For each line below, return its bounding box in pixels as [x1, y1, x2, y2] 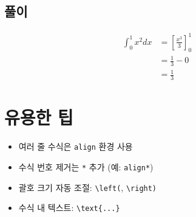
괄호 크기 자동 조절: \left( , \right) [18, 181, 157, 193]
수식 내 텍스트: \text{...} [18, 201, 120, 214]
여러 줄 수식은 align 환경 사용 [18, 140, 133, 153]
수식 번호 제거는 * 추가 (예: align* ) [18, 161, 154, 173]
